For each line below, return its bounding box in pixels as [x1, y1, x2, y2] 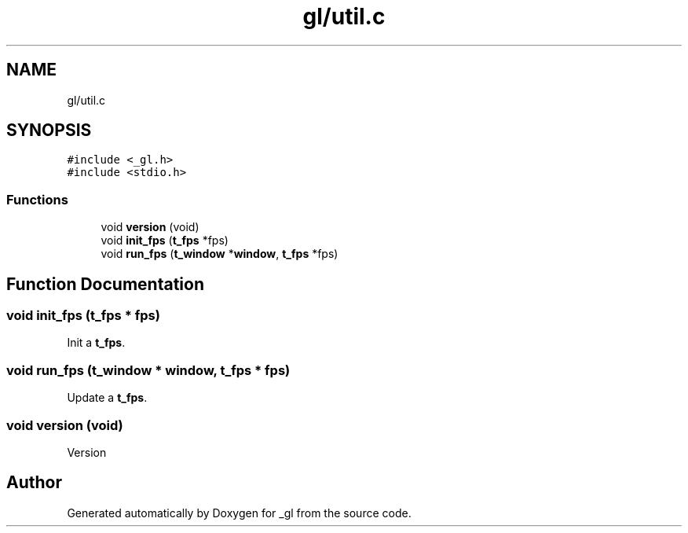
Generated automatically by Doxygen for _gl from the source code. [67, 505, 412, 520]
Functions [6, 191, 68, 208]
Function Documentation [6, 274, 204, 294]
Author [6, 472, 62, 493]
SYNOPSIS [6, 120, 92, 141]
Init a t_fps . [67, 336, 126, 350]
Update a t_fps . [67, 391, 148, 405]
